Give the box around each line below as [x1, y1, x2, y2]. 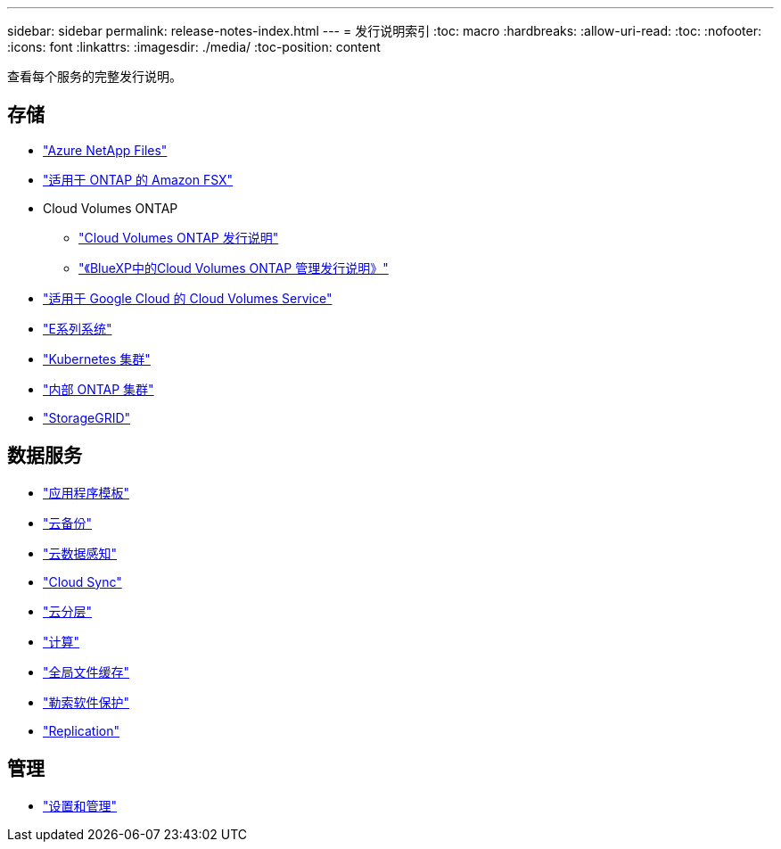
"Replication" [43, 722, 119, 738]
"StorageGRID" [43, 409, 131, 425]
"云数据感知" [43, 545, 118, 561]
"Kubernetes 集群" [43, 350, 151, 367]
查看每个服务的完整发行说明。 [7, 69, 182, 84]
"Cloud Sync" [43, 573, 122, 589]
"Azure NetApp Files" [43, 142, 168, 158]
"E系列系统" [43, 320, 112, 336]
